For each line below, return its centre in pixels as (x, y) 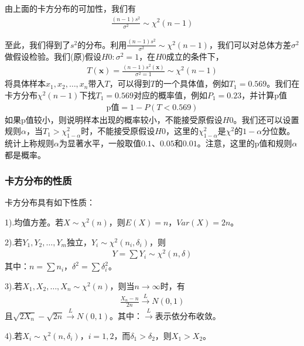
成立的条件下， (195, 56)
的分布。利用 (102, 44)
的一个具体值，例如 (192, 83)
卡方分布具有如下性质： (50, 202)
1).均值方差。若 (34, 222)
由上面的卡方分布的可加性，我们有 (70, 8)
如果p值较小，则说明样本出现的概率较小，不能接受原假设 (114, 119)
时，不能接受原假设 (118, 131)
